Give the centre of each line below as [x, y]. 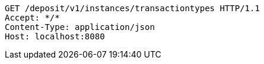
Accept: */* [32, 18]
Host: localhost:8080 [55, 36]
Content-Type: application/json [80, 27]
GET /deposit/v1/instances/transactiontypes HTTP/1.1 [132, 8]
